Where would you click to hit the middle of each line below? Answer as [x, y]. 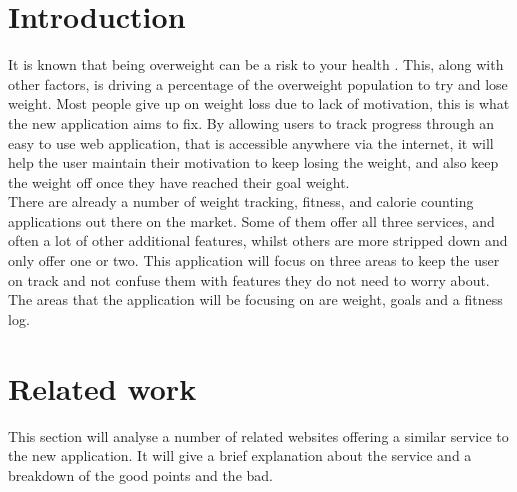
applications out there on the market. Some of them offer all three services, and [251, 220]
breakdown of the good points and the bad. [140, 474]
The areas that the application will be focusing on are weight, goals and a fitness [255, 299]
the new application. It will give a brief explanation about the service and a [240, 455]
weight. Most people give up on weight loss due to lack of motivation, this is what [259, 103]
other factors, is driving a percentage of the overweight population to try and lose [258, 83]
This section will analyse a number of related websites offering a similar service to [258, 435]
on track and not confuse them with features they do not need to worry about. [249, 279]
